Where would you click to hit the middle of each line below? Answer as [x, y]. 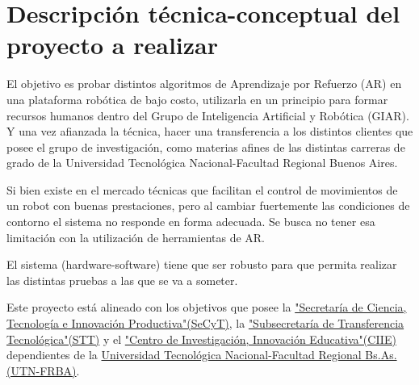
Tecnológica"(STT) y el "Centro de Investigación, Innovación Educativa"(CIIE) [201, 339]
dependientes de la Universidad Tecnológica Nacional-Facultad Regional [184, 355]
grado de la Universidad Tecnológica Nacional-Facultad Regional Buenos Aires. [202, 163]
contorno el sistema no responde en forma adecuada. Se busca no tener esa [191, 222]
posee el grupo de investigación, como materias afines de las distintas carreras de [206, 146]
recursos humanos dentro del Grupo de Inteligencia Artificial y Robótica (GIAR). [208, 115]
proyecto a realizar [113, 45]
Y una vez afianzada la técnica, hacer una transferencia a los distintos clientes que [210, 131]
